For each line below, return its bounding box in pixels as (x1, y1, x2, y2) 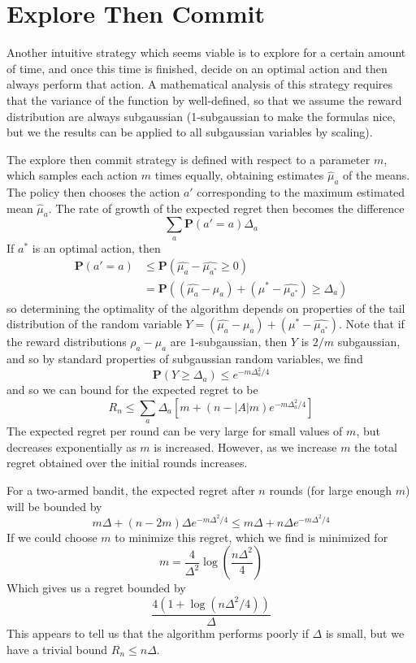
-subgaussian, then (195, 333, 288, 350)
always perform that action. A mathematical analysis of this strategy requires (6, 76, 393, 93)
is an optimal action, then (32, 239, 161, 256)
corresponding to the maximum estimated (197, 184, 405, 201)
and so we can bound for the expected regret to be (6, 381, 258, 398)
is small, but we (325, 624, 405, 641)
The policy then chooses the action (6, 184, 180, 201)
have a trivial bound (6, 640, 108, 657)
